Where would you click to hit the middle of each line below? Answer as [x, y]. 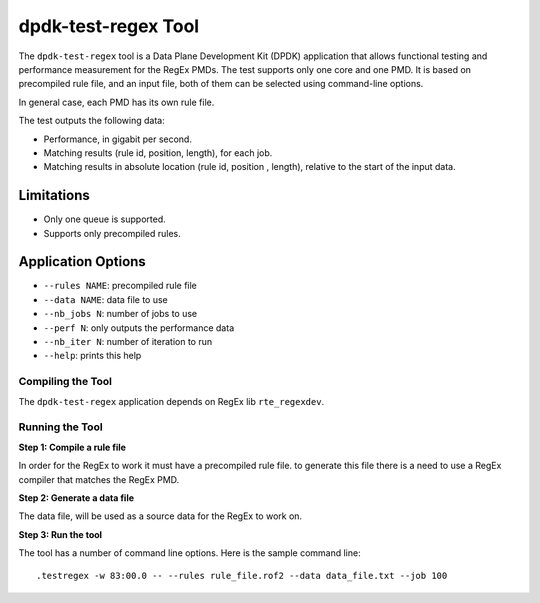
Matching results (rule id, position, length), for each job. [158, 152]
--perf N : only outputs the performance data [139, 327]
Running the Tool [61, 427]
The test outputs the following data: [91, 121]
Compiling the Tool [65, 382]
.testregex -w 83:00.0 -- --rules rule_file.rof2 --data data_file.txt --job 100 [242, 576]
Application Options [82, 261]
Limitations [54, 195]
